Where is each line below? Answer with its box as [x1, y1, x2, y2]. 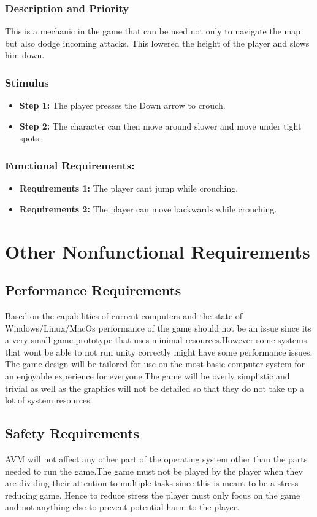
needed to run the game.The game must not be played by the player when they [5, 464, 303, 477]
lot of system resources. [5, 394, 93, 406]
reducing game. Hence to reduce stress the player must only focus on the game [5, 488, 300, 501]
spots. [19, 131, 42, 144]
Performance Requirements [5, 281, 181, 300]
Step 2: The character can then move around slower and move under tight [19, 119, 302, 132]
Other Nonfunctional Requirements [5, 238, 310, 263]
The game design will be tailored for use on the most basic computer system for [5, 357, 305, 370]
